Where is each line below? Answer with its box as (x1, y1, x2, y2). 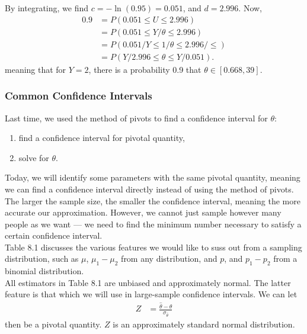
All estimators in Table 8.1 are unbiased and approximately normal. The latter (5, 276, 291, 288)
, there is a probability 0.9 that (88, 63, 202, 75)
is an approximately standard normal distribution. (113, 317, 295, 330)
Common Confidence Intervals (5, 88, 152, 103)
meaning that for (5, 63, 66, 75)
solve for (18, 151, 49, 163)
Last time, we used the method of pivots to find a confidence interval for (5, 111, 268, 124)
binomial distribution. (5, 265, 84, 277)
